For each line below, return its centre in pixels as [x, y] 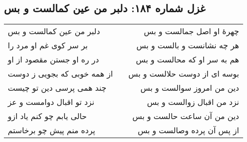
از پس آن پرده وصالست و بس [188, 130]
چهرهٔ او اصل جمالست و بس [191, 31]
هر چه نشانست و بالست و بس [188, 45]
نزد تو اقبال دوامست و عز [51, 102]
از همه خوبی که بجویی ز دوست [61, 74]
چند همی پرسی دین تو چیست [57, 88]
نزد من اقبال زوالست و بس [193, 102]
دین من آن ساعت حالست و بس [186, 116]
